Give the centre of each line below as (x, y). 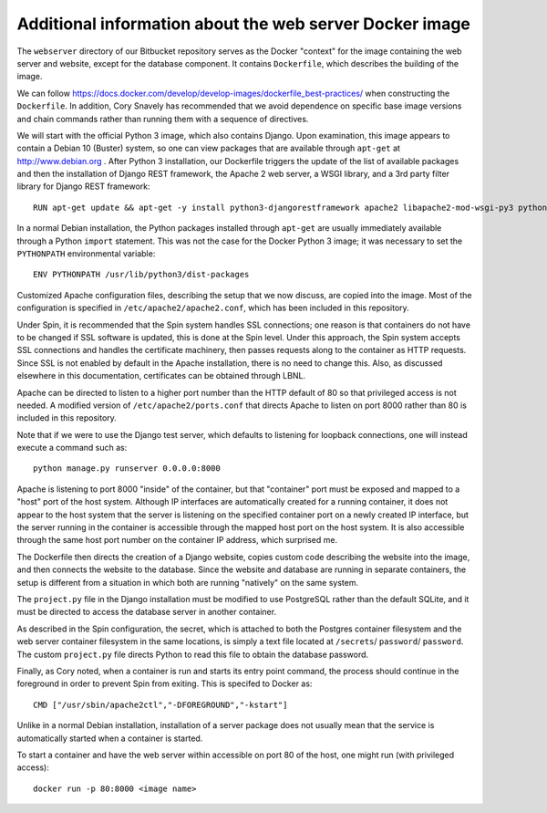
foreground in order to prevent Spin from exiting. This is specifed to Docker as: (165, 683)
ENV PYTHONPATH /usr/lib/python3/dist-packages (141, 275)
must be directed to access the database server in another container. (147, 612)
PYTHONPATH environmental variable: (86, 254)
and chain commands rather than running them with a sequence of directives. (163, 119)
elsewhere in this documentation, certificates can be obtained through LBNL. (161, 376)
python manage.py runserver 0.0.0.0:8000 (127, 469)
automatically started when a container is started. (110, 738)
